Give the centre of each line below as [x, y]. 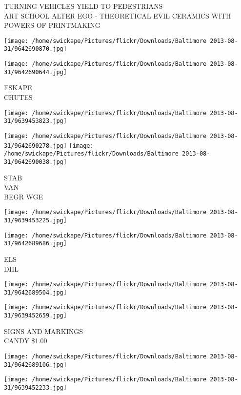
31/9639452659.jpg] [35, 316]
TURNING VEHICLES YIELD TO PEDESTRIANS [83, 6]
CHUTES [18, 97]
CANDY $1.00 [26, 341]
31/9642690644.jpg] [35, 72]
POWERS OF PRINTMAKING [52, 25]
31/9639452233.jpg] [35, 387]
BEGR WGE [23, 196]
